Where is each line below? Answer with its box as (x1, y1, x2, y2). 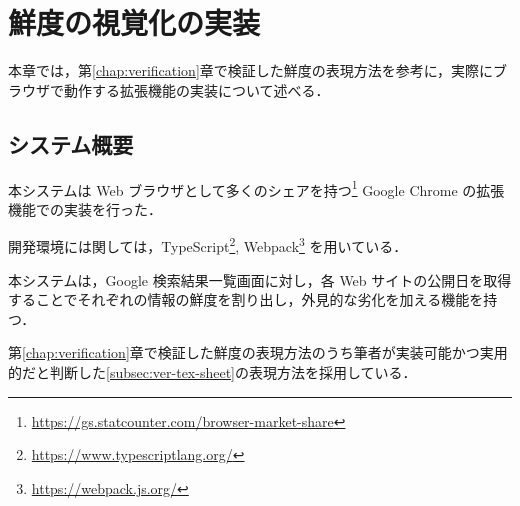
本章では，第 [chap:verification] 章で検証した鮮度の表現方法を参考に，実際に (8, 60, 494, 81)
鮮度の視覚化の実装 (8, 2, 261, 43)
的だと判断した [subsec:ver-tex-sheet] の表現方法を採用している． (8, 361, 417, 382)
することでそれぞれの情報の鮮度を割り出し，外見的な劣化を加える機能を (8, 289, 484, 310)
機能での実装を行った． (8, 198, 162, 219)
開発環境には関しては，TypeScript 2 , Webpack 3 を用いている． (8, 233, 408, 257)
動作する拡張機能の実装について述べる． (63, 79, 330, 100)
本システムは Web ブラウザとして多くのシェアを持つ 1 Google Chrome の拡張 (8, 176, 505, 200)
